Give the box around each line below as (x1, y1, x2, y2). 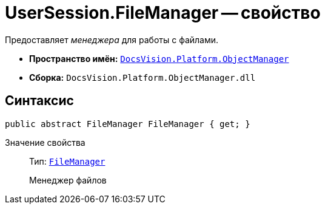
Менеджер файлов (29, 174, 107, 185)
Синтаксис (5, 93, 74, 109)
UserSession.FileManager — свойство (5, 2, 321, 23)
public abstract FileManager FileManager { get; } (5, 118, 250, 129)
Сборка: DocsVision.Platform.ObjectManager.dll (29, 72, 256, 83)
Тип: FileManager (29, 156, 106, 166)
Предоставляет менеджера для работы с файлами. (5, 34, 219, 45)
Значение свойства (5, 137, 85, 148)
